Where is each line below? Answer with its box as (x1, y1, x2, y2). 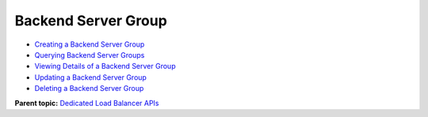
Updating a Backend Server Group (34, 72, 147, 82)
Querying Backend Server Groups (34, 50, 145, 59)
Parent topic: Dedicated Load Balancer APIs (14, 98, 159, 108)
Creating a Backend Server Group (34, 40, 145, 49)
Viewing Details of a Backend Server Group (34, 62, 176, 71)
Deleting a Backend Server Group (34, 84, 144, 93)
